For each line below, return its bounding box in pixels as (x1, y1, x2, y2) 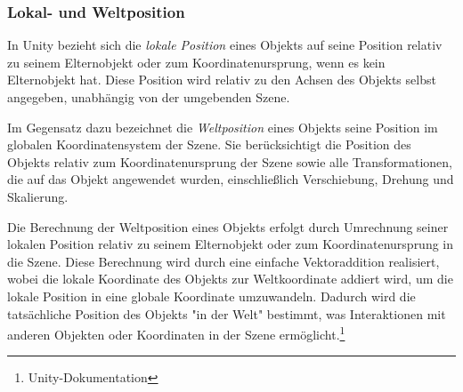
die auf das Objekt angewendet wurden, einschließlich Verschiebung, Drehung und (7, 170, 454, 188)
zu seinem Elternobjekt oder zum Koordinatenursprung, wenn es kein (7, 52, 386, 71)
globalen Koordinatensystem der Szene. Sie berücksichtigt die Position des (7, 135, 411, 154)
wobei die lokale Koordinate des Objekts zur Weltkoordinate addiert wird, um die (7, 269, 453, 288)
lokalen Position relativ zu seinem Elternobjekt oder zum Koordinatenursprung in (7, 235, 454, 253)
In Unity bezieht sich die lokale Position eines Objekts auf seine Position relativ (7, 36, 443, 54)
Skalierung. (7, 187, 69, 205)
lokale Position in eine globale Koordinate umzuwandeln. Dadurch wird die (7, 286, 416, 305)
